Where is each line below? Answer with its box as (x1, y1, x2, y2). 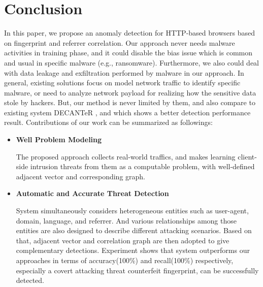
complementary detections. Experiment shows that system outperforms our (16, 245, 250, 256)
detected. (16, 275, 45, 285)
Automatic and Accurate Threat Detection (16, 188, 169, 199)
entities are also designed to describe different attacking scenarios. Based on (16, 225, 252, 236)
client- (238, 151, 257, 162)
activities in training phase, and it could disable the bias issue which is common (4, 47, 253, 58)
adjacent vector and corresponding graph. (16, 171, 146, 181)
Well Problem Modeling (16, 134, 102, 145)
